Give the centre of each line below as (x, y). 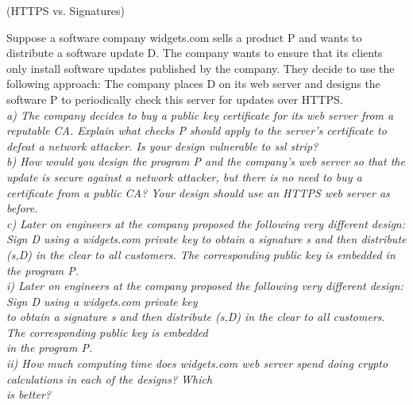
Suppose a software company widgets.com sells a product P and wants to (184, 37)
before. (22, 208)
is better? (29, 394)
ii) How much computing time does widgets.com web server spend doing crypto (197, 363)
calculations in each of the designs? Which (110, 378)
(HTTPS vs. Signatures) (66, 10)
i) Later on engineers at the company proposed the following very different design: (205, 286)
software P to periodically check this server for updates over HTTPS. (175, 99)
